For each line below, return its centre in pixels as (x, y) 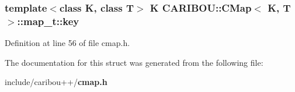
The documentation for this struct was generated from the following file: (134, 62)
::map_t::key (48, 21)
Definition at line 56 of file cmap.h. (67, 43)
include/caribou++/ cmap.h (56, 82)
